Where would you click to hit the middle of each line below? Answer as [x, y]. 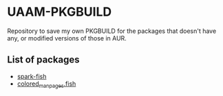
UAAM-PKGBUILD [60, 12]
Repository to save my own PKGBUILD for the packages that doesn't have [112, 31]
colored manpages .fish [46, 84]
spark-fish [32, 76]
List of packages [44, 60]
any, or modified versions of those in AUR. [67, 38]
